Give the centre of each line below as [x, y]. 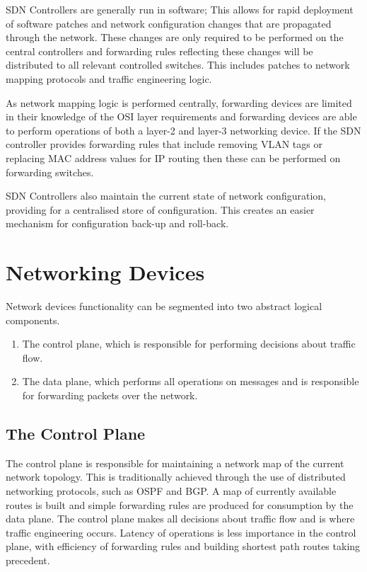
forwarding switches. [50, 172]
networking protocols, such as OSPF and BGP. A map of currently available [171, 490]
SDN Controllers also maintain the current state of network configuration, [166, 196]
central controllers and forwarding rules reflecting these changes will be [159, 51]
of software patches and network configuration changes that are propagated [169, 23]
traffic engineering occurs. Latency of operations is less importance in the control [181, 532]
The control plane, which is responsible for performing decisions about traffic [189, 344]
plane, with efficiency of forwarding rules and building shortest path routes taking [183, 546]
